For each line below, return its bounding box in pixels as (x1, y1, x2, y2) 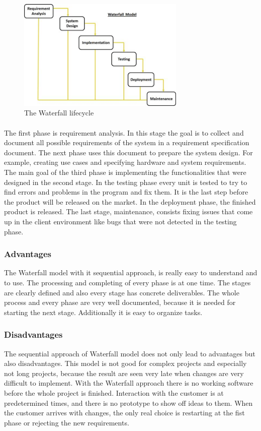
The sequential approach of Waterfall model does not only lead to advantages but (4, 348, 255, 358)
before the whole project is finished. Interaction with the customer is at (4, 387, 224, 398)
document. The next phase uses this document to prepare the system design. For (4, 147, 253, 157)
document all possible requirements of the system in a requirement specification (4, 137, 249, 148)
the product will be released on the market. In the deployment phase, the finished (4, 196, 256, 207)
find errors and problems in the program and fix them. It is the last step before (4, 187, 248, 197)
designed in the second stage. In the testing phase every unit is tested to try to (4, 176, 247, 187)
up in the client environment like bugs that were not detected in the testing (4, 216, 237, 226)
